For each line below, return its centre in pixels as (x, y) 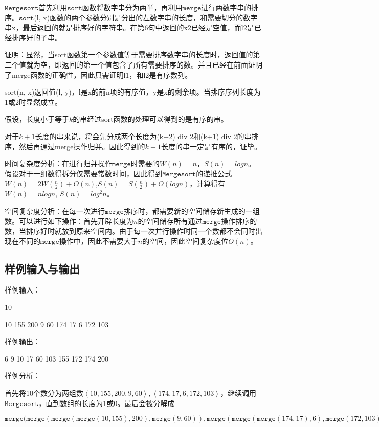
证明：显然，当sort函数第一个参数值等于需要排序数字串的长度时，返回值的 (129, 54)
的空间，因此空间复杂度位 (185, 241)
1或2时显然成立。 (33, 102)
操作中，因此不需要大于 (98, 241)
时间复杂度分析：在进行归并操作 (58, 163)
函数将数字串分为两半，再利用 (132, 7)
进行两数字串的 (226, 7)
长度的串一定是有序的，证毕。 (211, 146)
